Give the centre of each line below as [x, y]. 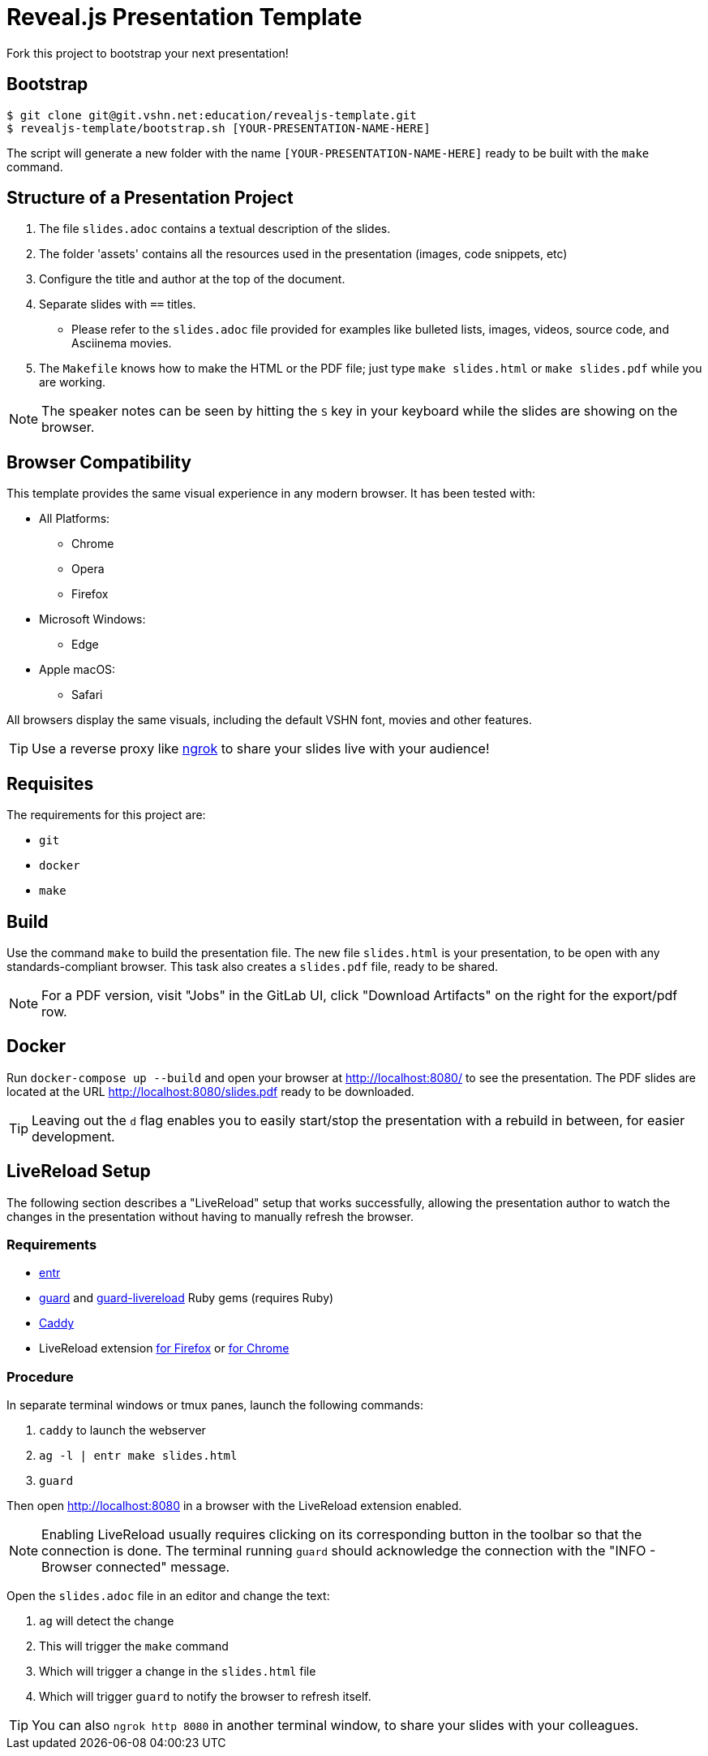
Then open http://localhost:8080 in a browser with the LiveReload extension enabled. [234, 1506]
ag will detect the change [107, 1621]
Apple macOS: [77, 670]
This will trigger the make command [134, 1646]
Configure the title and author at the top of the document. [192, 279]
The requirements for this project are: [106, 815]
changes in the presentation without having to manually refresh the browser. [210, 1216]
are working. [73, 382]
